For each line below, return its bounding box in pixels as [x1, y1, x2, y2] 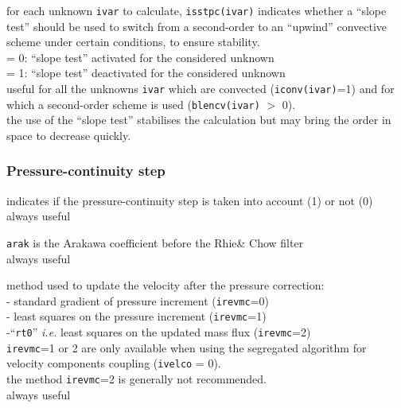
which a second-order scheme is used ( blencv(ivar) [6, 95, 260, 112]
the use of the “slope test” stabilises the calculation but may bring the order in [6, 111, 391, 128]
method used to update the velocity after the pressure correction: [6, 277, 325, 293]
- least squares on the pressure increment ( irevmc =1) [6, 308, 267, 324]
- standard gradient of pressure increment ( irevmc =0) [6, 292, 269, 309]
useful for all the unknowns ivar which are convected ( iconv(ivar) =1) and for [6, 80, 395, 97]
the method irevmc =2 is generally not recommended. [6, 371, 267, 387]
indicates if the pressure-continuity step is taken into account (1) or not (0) [6, 192, 373, 208]
